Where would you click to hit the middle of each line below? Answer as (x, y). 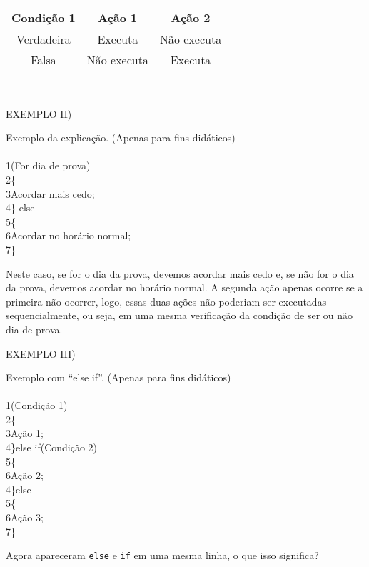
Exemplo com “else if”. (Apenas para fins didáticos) (118, 377)
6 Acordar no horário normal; (69, 235)
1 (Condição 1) (37, 405)
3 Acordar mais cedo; (50, 193)
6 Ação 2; (25, 475)
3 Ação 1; (25, 433)
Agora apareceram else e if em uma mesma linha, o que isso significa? (162, 555)
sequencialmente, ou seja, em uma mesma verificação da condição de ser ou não (180, 315)
